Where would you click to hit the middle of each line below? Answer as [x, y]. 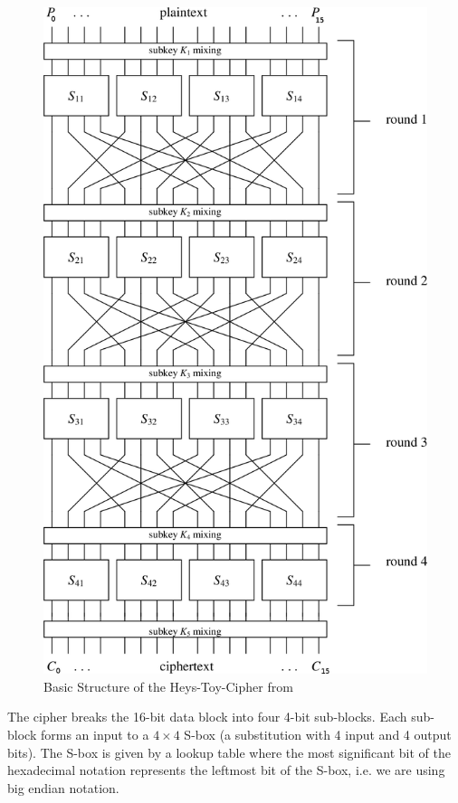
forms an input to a [95, 734]
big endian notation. [63, 787]
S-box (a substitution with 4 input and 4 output [318, 734]
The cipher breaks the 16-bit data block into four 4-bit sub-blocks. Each [207, 717]
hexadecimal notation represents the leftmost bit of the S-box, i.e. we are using [226, 770]
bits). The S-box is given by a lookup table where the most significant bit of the [229, 752]
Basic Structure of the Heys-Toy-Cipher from [168, 686]
